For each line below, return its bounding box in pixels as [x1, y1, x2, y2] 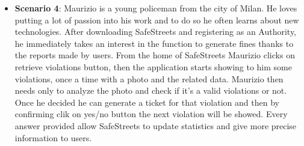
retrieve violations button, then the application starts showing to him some [14, 60, 292, 73]
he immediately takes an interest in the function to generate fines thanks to [14, 37, 294, 49]
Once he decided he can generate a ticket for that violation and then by [14, 96, 279, 108]
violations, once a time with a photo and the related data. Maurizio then [14, 72, 284, 85]
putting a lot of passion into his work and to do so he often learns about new [14, 13, 299, 26]
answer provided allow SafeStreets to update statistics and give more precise [14, 119, 297, 132]
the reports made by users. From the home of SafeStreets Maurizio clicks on [14, 49, 295, 61]
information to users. [14, 131, 92, 144]
